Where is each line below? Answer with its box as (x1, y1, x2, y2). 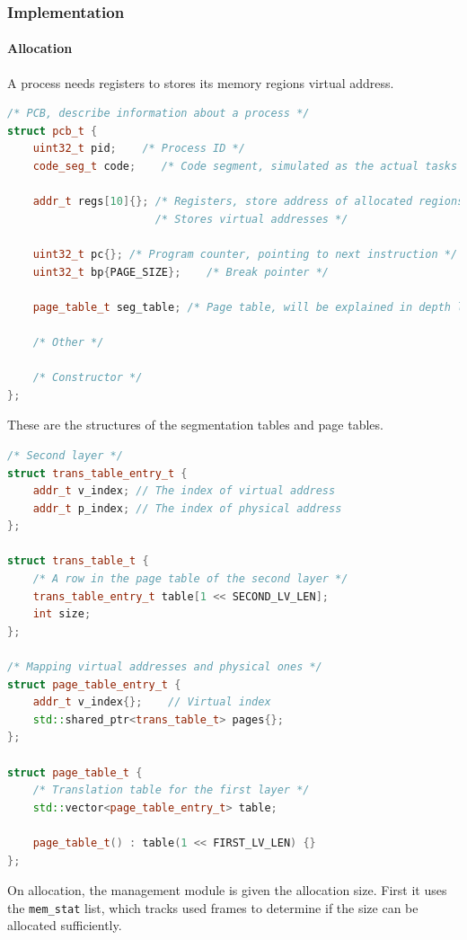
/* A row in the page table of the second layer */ (32, 572, 348, 586)
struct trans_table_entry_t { (7, 466, 188, 480)
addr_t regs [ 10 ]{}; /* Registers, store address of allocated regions (32, 195, 464, 208)
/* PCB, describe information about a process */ (7, 107, 310, 120)
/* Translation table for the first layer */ (32, 784, 310, 797)
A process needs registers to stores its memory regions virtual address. (7, 73, 394, 92)
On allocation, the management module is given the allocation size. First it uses (7, 881, 447, 900)
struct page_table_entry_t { (7, 678, 181, 691)
